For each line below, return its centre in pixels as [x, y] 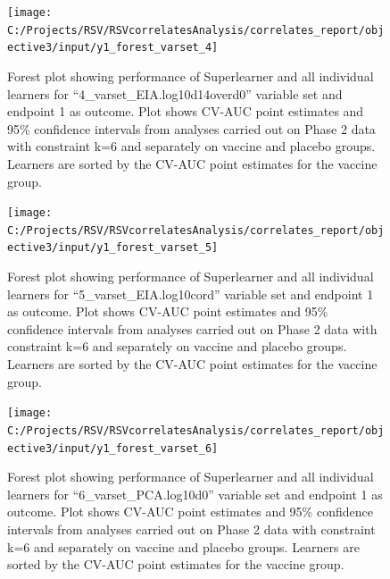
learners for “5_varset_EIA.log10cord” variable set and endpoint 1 [191, 294]
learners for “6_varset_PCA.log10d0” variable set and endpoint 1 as [195, 494]
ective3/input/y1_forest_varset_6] [113, 448]
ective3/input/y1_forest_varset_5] [113, 248]
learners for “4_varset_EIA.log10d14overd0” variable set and [175, 93]
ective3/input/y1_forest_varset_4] [113, 48]
